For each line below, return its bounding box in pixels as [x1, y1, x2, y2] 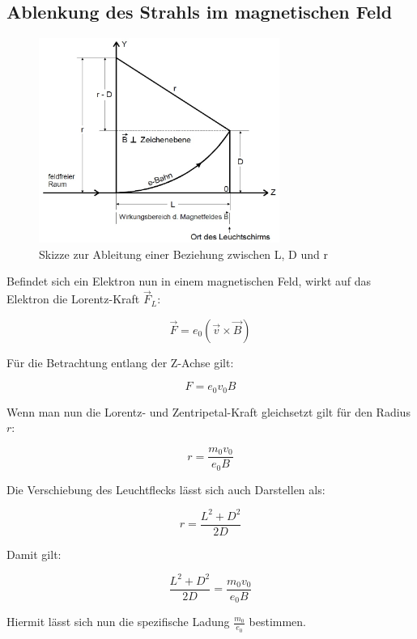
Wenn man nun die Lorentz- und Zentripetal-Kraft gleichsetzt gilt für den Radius [6, 403, 411, 420]
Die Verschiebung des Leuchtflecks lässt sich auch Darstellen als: [6, 480, 326, 497]
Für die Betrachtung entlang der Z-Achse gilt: [6, 353, 234, 370]
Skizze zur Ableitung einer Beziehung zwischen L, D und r [39, 245, 328, 262]
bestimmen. [249, 613, 306, 630]
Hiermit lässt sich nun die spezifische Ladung [6, 613, 230, 630]
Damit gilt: [6, 545, 62, 562]
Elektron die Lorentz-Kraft [6, 290, 140, 307]
